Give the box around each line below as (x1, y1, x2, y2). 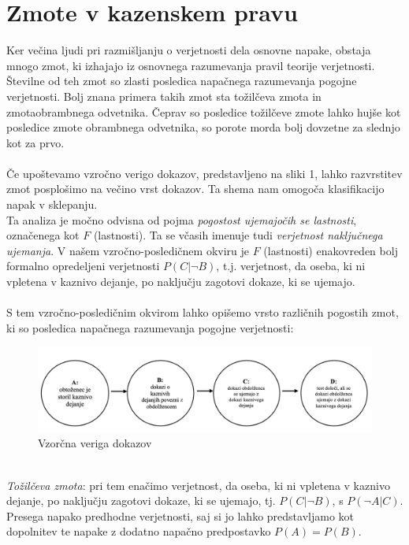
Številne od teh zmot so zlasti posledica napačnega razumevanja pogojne (6, 72, 357, 89)
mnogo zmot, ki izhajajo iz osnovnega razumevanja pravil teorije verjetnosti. (6, 57, 375, 73)
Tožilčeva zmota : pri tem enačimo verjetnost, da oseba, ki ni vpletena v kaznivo (6, 476, 390, 493)
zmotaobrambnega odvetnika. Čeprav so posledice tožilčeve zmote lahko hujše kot (6, 103, 401, 120)
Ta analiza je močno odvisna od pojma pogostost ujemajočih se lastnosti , (6, 211, 357, 228)
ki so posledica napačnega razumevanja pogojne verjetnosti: (6, 319, 294, 336)
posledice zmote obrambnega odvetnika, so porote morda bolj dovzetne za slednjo (6, 119, 400, 135)
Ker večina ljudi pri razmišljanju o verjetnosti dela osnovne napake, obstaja (6, 42, 371, 58)
